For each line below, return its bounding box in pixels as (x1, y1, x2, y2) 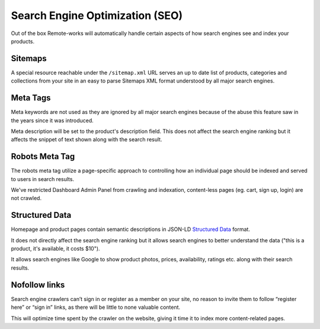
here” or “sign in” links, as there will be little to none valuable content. (11, 303, 181, 311)
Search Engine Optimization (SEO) (11, 9, 183, 22)
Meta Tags (11, 93, 51, 103)
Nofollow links (11, 280, 65, 290)
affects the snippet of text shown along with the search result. (11, 136, 162, 143)
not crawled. (11, 195, 41, 202)
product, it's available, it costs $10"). (11, 245, 100, 252)
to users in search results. (11, 175, 74, 182)
